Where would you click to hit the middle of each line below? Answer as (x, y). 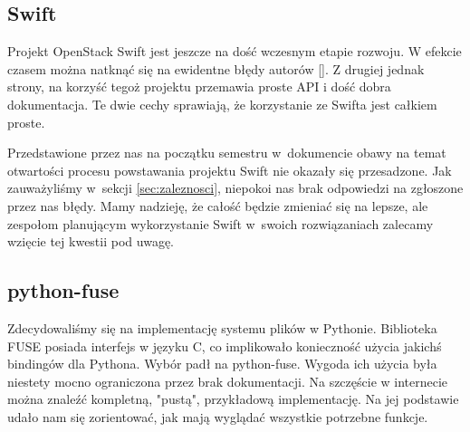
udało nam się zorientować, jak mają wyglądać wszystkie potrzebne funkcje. (218, 416)
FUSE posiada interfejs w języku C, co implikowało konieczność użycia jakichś (225, 346)
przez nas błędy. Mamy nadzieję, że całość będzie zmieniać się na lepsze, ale (218, 205)
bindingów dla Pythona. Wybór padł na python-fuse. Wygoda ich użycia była (222, 364)
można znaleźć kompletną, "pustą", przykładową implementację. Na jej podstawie (233, 399)
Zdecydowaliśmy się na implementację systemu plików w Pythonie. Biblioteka (222, 327)
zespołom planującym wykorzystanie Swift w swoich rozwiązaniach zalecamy (221, 223)
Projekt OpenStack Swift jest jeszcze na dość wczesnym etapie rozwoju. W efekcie (235, 51)
